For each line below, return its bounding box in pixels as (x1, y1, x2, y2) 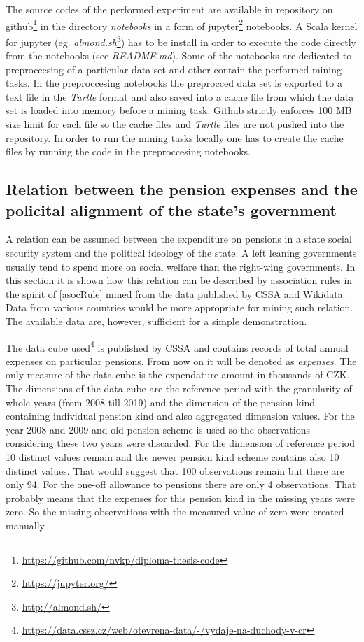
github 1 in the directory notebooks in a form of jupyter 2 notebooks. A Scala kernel (6, 16, 358, 33)
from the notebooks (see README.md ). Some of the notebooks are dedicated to (6, 48, 352, 63)
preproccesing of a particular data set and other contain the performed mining (6, 62, 342, 76)
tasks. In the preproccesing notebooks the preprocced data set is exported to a (6, 76, 342, 90)
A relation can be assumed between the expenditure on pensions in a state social (6, 231, 352, 246)
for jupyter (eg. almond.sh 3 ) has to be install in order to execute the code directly (6, 32, 356, 49)
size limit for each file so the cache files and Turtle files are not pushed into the (6, 117, 344, 131)
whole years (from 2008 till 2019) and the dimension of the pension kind (6, 394, 316, 409)
